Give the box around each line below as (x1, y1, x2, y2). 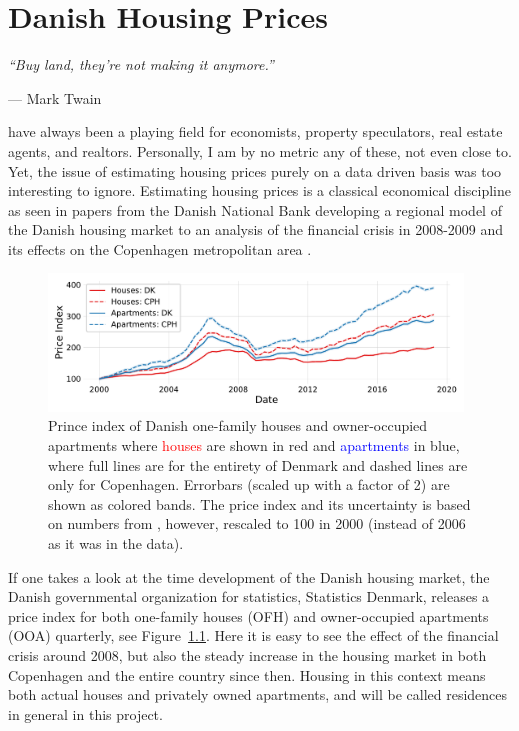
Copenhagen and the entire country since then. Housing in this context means (8, 664, 486, 685)
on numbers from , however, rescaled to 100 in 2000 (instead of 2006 (48, 513, 466, 534)
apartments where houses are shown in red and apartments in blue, (48, 435, 460, 456)
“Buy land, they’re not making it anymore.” (8, 54, 274, 75)
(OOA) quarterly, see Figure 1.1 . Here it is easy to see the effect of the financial (8, 625, 499, 646)
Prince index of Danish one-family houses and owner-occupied (48, 415, 428, 436)
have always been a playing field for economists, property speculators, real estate (8, 121, 503, 142)
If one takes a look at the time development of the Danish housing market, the (8, 566, 490, 587)
